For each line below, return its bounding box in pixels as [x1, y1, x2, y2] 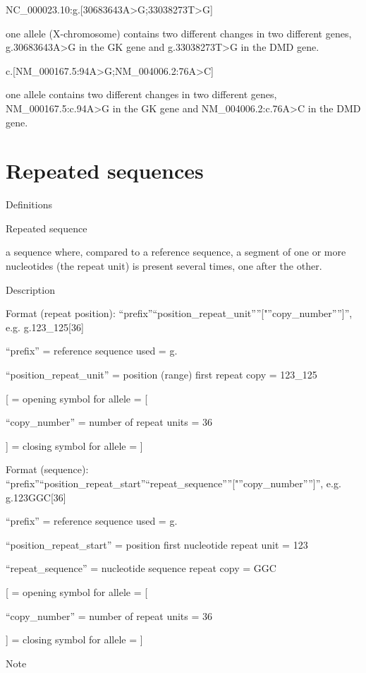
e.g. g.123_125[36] [6, 319, 84, 334]
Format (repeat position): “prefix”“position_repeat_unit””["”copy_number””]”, [6, 306, 353, 321]
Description [6, 282, 55, 297]
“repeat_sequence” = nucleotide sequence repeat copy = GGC [6, 561, 276, 576]
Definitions [6, 197, 53, 212]
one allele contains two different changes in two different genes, [6, 87, 277, 102]
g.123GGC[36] [6, 489, 66, 504]
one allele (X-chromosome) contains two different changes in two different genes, [6, 25, 352, 40]
